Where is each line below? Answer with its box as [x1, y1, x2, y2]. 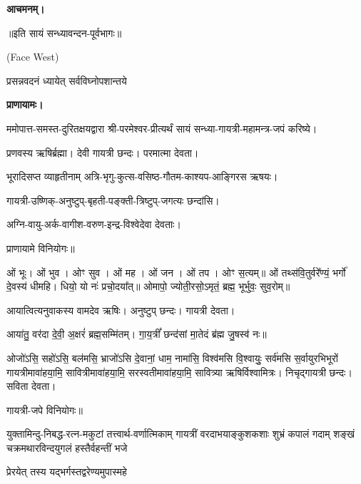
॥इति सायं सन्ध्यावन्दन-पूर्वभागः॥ [6, 25, 122, 40]
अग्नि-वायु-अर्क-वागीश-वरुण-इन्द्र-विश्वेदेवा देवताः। [6, 217, 181, 232]
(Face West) [6, 49, 59, 64]
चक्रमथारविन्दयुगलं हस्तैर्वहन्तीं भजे [6, 440, 128, 455]
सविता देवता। [6, 379, 56, 393]
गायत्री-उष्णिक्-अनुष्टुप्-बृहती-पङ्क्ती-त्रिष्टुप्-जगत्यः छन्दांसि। [6, 192, 220, 207]
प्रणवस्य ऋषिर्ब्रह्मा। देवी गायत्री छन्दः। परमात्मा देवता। [6, 145, 199, 160]
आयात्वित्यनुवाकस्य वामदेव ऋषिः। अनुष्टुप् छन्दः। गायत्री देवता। [6, 302, 235, 317]
